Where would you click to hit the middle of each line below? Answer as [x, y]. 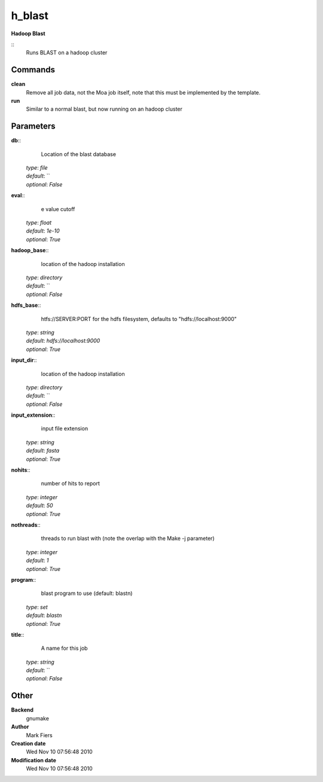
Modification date [34, 760]
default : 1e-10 [43, 231]
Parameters [33, 126]
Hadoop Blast [28, 33]
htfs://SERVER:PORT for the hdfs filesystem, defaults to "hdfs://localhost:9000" [139, 319]
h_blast [30, 16]
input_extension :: [33, 415]
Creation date [28, 743]
